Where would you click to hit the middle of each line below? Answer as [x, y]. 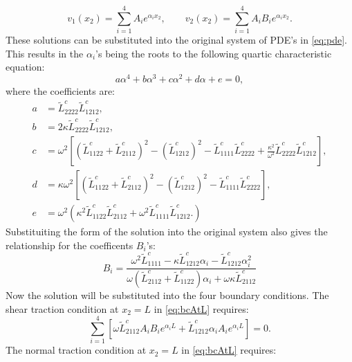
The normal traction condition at [76, 350]
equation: [25, 67]
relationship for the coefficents [70, 245]
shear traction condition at [62, 308]
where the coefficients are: [61, 90]
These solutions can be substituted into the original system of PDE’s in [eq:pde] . [176, 40]
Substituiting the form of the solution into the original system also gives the [167, 232]
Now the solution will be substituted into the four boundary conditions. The [167, 295]
